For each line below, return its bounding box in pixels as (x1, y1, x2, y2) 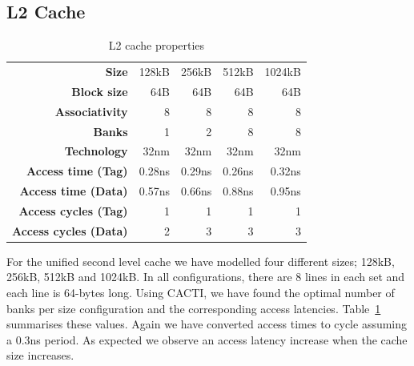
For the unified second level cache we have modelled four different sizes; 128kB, (6, 252, 395, 269)
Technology (64, 143, 128, 159)
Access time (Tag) (26, 163, 128, 179)
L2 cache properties (108, 37, 205, 54)
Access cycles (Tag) (18, 202, 128, 219)
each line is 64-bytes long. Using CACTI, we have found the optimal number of (6, 284, 395, 301)
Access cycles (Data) (12, 222, 128, 239)
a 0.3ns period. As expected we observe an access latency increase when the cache (6, 331, 408, 348)
